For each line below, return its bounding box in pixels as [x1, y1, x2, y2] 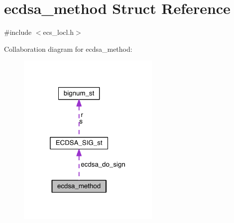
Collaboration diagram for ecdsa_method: [4, 43, 132, 54]
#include [4, 27, 32, 37]
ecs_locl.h [43, 27, 74, 37]
